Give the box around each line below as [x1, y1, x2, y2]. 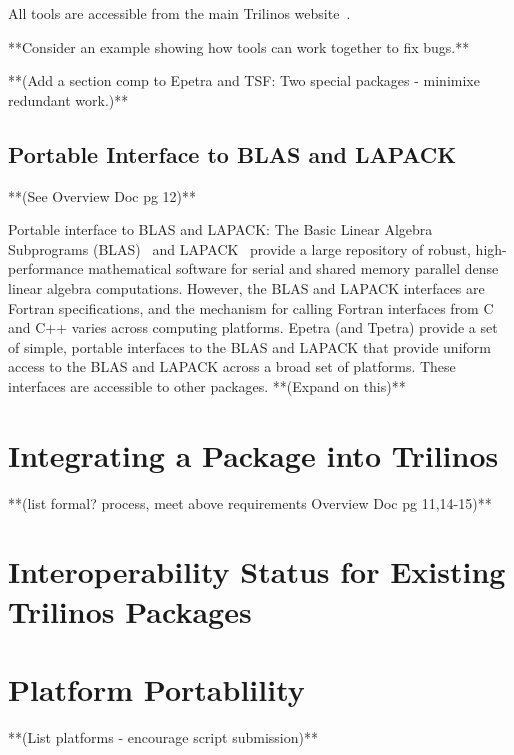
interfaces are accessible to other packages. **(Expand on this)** [8, 375, 406, 396]
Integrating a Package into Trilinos [8, 434, 499, 475]
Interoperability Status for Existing [8, 551, 506, 592]
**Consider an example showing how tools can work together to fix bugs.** [8, 36, 470, 57]
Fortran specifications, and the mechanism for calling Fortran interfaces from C [8, 297, 494, 318]
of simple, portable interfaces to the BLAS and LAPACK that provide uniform [8, 336, 491, 357]
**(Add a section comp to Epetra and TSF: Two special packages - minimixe [8, 70, 480, 91]
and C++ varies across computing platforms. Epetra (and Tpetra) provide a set [8, 317, 498, 338]
